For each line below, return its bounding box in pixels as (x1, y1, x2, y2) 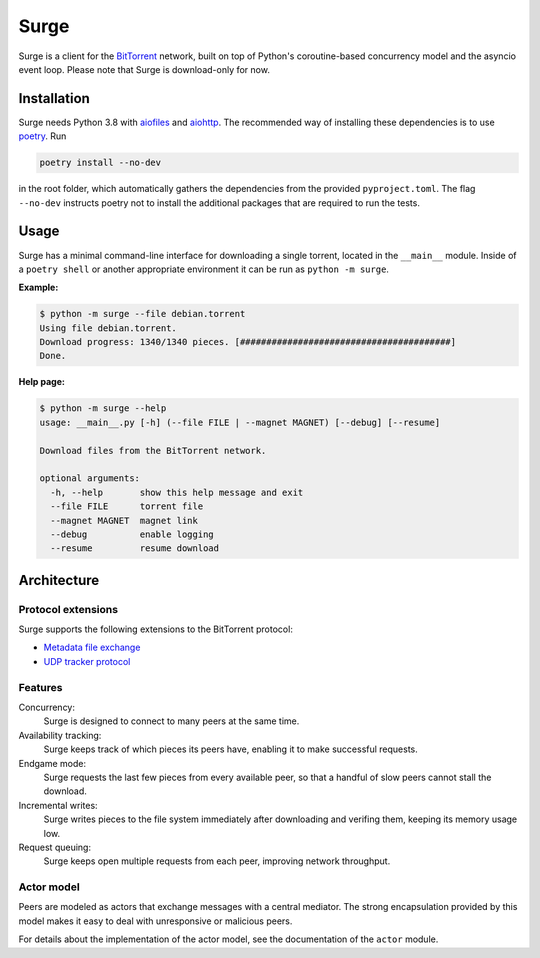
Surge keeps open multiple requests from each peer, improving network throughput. (43, 855, 391, 867)
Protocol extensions (18, 602, 119, 616)
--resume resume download (50, 543, 220, 554)
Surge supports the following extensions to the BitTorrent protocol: (18, 623, 294, 635)
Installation (18, 90, 90, 107)
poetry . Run (18, 130, 67, 142)
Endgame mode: (18, 757, 87, 769)
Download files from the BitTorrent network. (39, 445, 267, 456)
